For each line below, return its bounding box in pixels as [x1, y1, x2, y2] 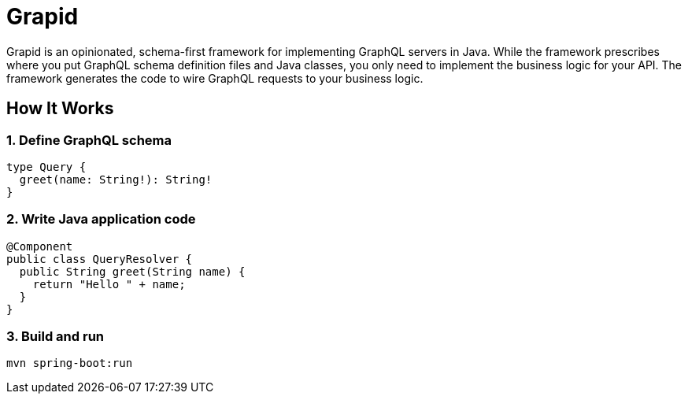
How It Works [6, 98, 114, 119]
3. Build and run [6, 328, 105, 345]
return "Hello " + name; [32, 277, 186, 291]
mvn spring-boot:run [6, 357, 133, 370]
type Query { [6, 160, 87, 173]
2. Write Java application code [6, 211, 196, 228]
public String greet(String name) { [19, 265, 246, 278]
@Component [6, 239, 73, 253]
